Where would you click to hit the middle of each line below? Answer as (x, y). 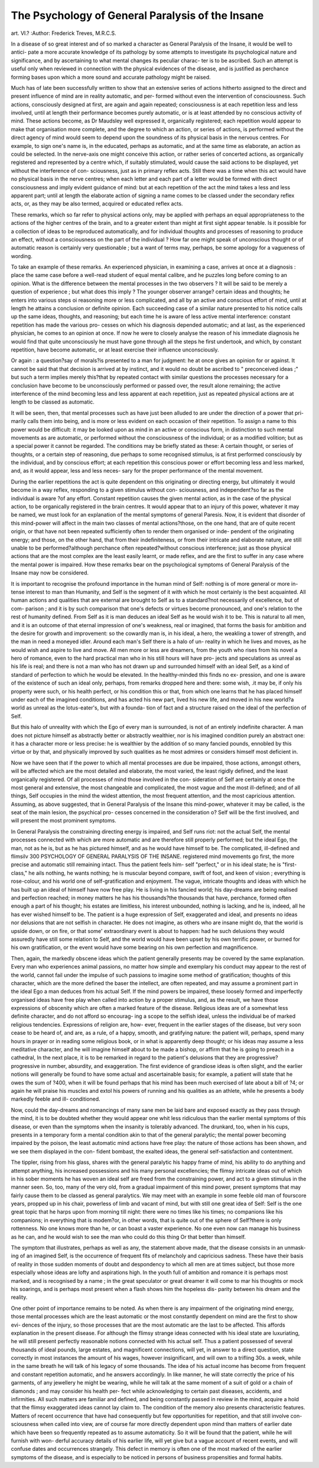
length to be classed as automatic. (53, 402)
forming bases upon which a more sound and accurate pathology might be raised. (111, 77)
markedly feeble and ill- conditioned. (56, 1099)
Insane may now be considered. (50, 573)
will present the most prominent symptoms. (64, 821)
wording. (22, 256)
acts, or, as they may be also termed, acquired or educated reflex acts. (97, 204)
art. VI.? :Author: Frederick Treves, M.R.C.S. (64, 33)
